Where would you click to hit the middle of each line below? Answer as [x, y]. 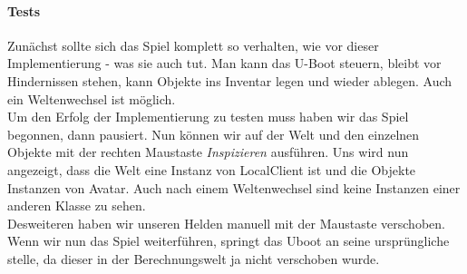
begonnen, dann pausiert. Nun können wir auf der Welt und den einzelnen [214, 134]
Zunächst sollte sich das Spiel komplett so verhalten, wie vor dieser [193, 45]
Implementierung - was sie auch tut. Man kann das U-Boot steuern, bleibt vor [224, 63]
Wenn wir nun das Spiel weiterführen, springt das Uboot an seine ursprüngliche [229, 241]
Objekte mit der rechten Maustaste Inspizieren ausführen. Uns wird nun [208, 152]
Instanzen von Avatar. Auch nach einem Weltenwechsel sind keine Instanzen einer [234, 187]
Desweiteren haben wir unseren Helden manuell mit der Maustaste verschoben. [226, 223]
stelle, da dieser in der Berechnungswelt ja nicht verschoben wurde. [194, 258]
